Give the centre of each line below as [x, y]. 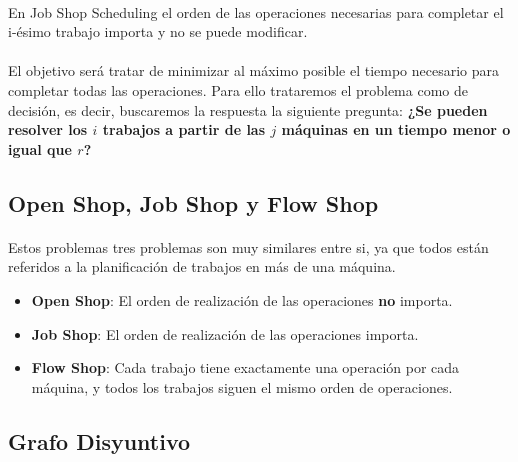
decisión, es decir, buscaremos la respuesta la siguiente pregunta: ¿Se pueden [248, 109]
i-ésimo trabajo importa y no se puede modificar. [158, 31]
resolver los [48, 129]
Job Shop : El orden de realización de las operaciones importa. [225, 333]
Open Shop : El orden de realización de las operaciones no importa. [242, 299]
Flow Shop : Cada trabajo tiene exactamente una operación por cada [245, 367]
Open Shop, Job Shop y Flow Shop [193, 202]
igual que [40, 148]
